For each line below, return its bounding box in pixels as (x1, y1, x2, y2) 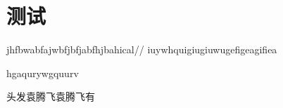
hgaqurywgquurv (6, 65, 79, 80)
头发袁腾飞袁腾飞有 (6, 89, 95, 104)
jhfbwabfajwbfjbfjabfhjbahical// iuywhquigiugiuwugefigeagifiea (6, 42, 277, 57)
